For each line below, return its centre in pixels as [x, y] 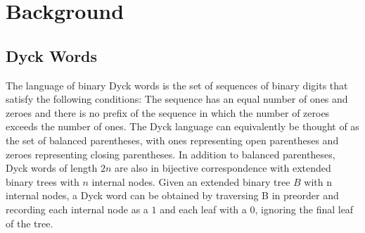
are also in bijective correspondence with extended [223, 168]
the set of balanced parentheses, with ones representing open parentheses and [172, 140]
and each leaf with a [203, 209]
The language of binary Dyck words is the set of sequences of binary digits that [177, 85]
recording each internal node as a [77, 209]
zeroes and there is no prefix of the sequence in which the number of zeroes [168, 112]
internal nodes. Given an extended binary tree [191, 181]
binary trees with [43, 181]
